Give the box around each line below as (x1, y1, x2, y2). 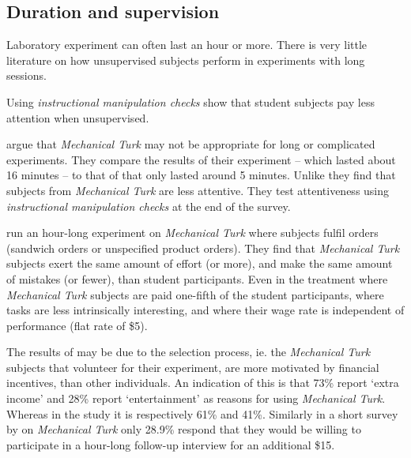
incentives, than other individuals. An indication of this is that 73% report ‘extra (6, 374, 399, 391)
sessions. (6, 67, 47, 84)
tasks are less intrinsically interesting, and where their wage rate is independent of (6, 302, 405, 318)
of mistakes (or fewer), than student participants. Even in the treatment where (6, 270, 388, 287)
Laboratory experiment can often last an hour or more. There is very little (6, 36, 368, 53)
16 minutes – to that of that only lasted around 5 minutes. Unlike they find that (6, 167, 396, 183)
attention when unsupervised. (6, 109, 149, 126)
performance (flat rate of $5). (6, 317, 148, 333)
